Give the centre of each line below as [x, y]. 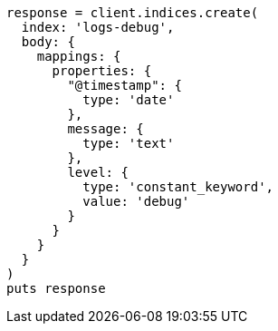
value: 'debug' [136, 201]
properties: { [102, 71]
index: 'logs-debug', [98, 27]
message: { [105, 129]
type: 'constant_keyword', [178, 187]
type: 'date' [129, 100]
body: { [48, 42]
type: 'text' [129, 143]
